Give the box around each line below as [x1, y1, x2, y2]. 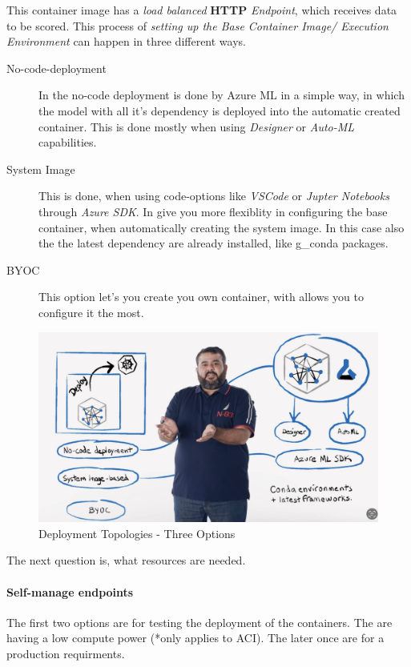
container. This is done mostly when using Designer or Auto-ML [38, 118, 355, 135]
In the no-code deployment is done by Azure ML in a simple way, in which [38, 86, 405, 103]
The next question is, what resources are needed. [6, 552, 246, 569]
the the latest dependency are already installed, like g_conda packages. [38, 235, 389, 251]
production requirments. [6, 645, 125, 661]
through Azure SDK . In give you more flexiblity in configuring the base [38, 203, 388, 219]
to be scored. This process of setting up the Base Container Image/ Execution [6, 17, 389, 34]
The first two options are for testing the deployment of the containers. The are [6, 613, 393, 630]
